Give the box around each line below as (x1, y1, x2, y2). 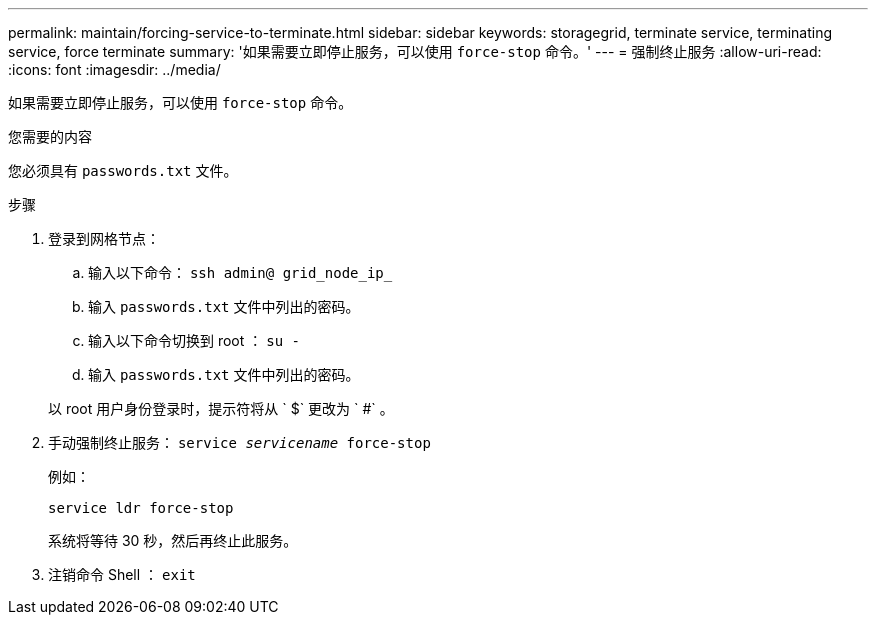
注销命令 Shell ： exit (48, 566, 196, 583)
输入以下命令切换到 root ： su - (88, 332, 300, 349)
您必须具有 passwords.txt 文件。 (8, 162, 238, 179)
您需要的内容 (8, 128, 92, 145)
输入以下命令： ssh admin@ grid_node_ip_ (88, 264, 393, 281)
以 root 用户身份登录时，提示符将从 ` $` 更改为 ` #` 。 (48, 400, 394, 417)
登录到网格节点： (48, 230, 160, 247)
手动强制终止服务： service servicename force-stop (48, 434, 431, 451)
